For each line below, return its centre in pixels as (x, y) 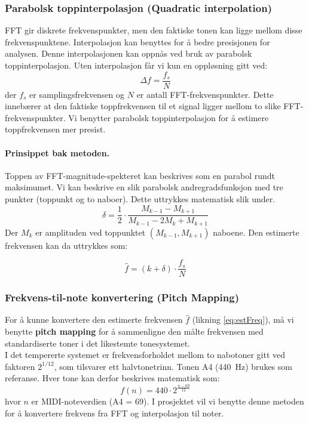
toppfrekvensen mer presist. (55, 129)
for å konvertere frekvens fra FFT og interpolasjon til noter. (114, 413)
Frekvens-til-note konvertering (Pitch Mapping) (122, 297)
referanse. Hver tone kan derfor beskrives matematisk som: (112, 378)
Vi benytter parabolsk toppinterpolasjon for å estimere (169, 117)
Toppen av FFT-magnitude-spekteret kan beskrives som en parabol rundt (140, 175)
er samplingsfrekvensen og (77, 94)
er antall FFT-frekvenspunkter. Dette (205, 94)
